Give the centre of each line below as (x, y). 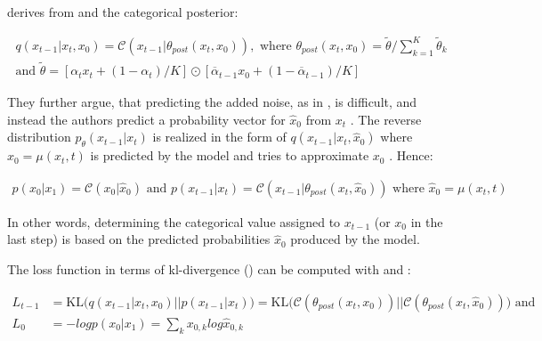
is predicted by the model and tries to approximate (230, 155)
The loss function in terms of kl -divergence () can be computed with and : (209, 268)
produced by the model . (355, 239)
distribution (39, 137)
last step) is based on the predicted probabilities (139, 239)
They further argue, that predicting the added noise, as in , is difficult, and (212, 102)
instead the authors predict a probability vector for (146, 119)
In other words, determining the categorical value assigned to (174, 221)
